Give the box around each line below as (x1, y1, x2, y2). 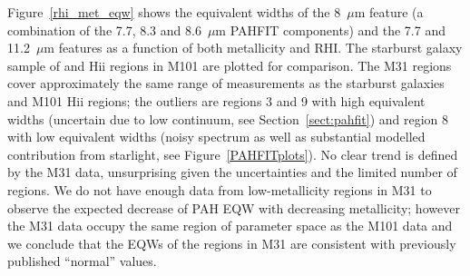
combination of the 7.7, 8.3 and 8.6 (7, 20, 201, 39)
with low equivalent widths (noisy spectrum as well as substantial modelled (7, 127, 426, 146)
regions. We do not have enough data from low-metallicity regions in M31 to (7, 180, 432, 199)
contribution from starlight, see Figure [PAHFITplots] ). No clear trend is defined (7, 144, 458, 163)
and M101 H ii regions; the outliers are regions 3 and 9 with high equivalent (7, 91, 426, 110)
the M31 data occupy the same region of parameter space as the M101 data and (7, 216, 453, 235)
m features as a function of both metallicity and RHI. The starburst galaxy (44, 38, 463, 57)
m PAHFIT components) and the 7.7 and (215, 20, 446, 39)
